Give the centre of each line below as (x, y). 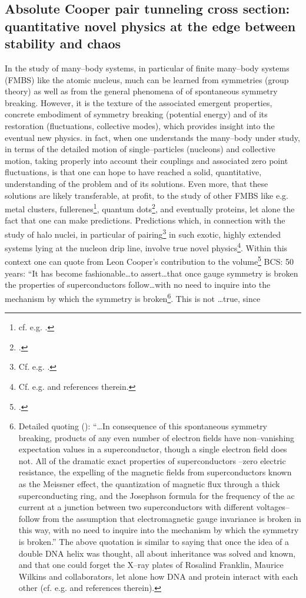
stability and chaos (63, 43)
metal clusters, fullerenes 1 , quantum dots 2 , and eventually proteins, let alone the (150, 208)
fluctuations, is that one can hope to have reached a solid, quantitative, (133, 172)
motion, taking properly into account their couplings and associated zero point (147, 160)
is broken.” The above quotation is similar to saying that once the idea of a (154, 542)
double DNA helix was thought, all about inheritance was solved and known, (157, 553)
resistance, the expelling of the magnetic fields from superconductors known (155, 472)
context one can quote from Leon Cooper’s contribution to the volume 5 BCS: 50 (149, 261)
